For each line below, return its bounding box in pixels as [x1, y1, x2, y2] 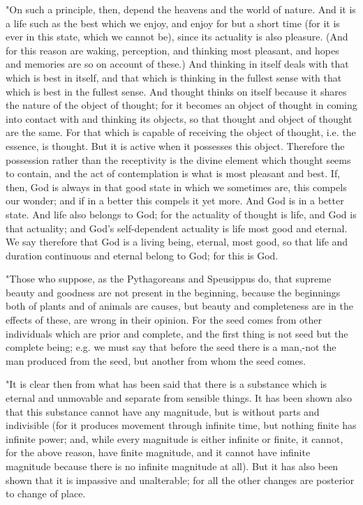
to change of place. [6, 486, 86, 501]
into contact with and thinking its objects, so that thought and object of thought [6, 111, 353, 126]
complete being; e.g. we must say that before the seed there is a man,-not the [6, 340, 336, 354]
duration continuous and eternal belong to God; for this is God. [6, 248, 279, 262]
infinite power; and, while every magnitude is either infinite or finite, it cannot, [6, 431, 343, 446]
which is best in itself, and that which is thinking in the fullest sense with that [6, 70, 342, 84]
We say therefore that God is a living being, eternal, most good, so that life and [6, 234, 348, 249]
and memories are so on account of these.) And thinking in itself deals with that [6, 56, 349, 71]
